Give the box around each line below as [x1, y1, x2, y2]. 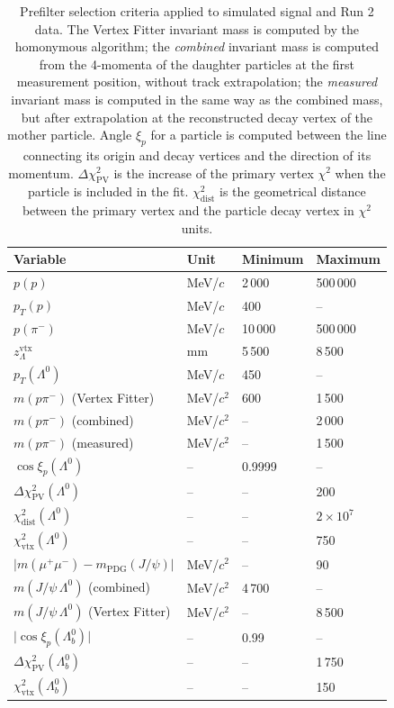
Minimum [241, 250, 304, 268]
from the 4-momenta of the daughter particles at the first [39, 54, 355, 73]
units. [181, 218, 213, 237]
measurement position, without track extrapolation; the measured [16, 72, 378, 91]
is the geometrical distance [219, 182, 366, 201]
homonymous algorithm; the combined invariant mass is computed [14, 37, 380, 56]
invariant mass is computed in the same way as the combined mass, [11, 89, 383, 108]
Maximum [316, 250, 381, 268]
